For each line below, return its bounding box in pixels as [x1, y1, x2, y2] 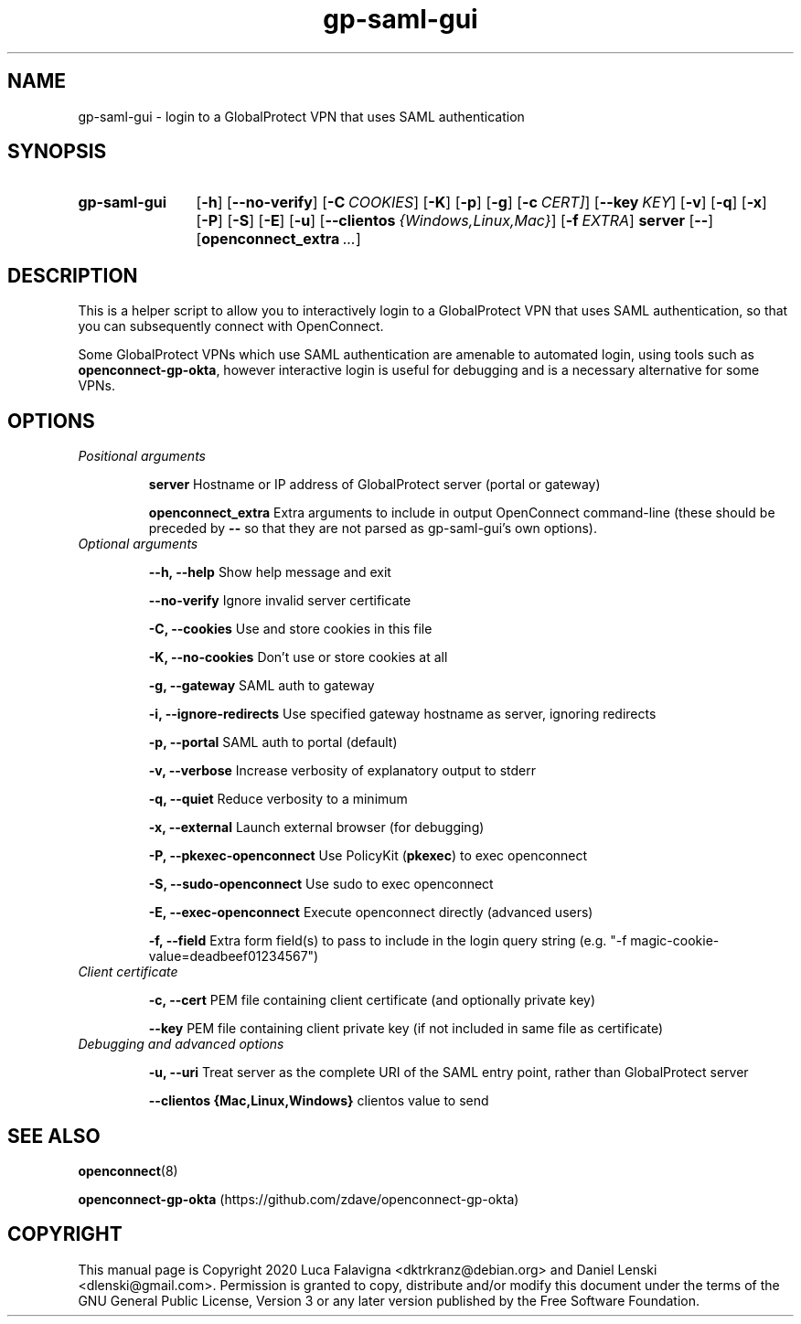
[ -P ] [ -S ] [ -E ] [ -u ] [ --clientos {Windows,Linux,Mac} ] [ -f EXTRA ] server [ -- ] [196, 211, 714, 230]
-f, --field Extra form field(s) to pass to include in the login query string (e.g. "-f [148, 933, 627, 949]
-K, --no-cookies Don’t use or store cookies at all [148, 649, 448, 666]
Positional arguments [78, 448, 206, 464]
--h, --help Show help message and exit [148, 564, 391, 581]
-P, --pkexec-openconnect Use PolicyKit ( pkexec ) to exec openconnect [148, 848, 588, 864]
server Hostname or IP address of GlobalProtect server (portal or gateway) [148, 476, 601, 493]
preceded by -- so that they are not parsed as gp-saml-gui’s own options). [148, 520, 597, 537]
